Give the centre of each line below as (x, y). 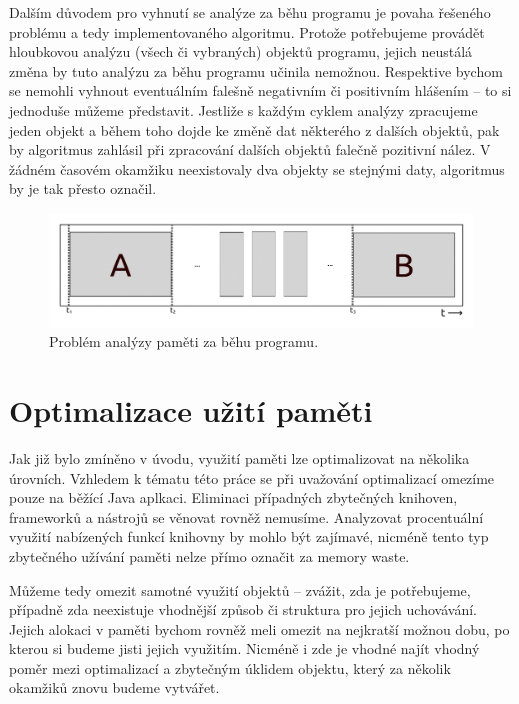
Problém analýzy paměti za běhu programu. (184, 341)
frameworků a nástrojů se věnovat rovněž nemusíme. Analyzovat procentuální (246, 516)
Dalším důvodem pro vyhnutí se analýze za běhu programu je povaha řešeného (250, 12)
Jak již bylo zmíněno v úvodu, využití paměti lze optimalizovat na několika (239, 457)
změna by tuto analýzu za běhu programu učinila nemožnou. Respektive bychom (256, 70)
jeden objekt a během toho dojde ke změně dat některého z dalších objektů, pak (254, 129)
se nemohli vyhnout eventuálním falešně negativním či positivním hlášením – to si (260, 90)
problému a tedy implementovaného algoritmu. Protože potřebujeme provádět (247, 31)
